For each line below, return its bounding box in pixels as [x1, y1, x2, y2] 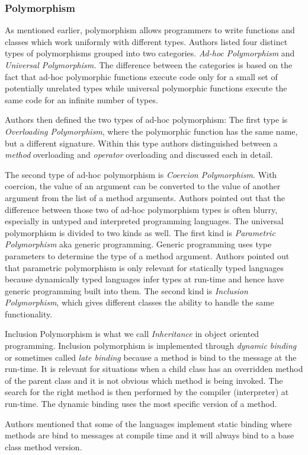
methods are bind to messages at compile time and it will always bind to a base [5, 429, 294, 441]
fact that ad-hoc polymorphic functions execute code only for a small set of [5, 70, 278, 82]
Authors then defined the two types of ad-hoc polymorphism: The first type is [5, 113, 288, 126]
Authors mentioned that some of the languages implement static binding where [5, 417, 292, 429]
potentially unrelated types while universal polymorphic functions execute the [5, 82, 287, 94]
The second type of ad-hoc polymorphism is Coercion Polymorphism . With [5, 168, 277, 180]
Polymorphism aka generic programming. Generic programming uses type [5, 238, 272, 250]
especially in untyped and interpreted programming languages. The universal [5, 215, 284, 227]
